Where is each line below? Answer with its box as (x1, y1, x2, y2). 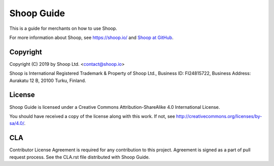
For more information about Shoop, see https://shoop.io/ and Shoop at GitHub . (9, 34, 174, 40)
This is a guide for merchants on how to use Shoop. (9, 25, 118, 31)
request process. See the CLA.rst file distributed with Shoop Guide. (9, 154, 150, 160)
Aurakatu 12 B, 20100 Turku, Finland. (9, 77, 86, 84)
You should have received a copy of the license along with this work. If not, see (9, 113, 175, 119)
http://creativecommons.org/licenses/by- (176, 113, 262, 119)
